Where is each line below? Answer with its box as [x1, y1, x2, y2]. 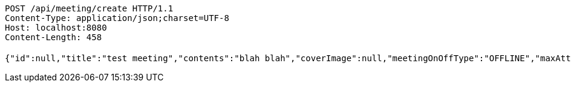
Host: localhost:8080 [5, 23, 107, 32]
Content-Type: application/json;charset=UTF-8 [5, 13, 229, 23]
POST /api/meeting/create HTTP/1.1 [5, 4, 174, 13]
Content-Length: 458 [5, 32, 102, 42]
